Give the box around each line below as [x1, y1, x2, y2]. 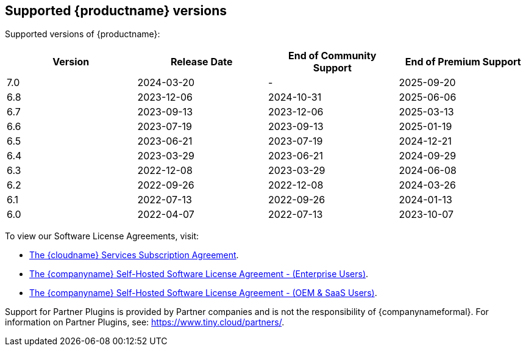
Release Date [170, 56, 233, 68]
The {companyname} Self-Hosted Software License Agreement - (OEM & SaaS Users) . [29, 288, 377, 299]
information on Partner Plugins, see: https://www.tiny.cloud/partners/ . [5, 317, 285, 328]
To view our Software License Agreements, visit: [5, 231, 199, 242]
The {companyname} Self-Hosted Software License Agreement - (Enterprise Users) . [29, 269, 369, 280]
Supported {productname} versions [5, 3, 227, 18]
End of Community [288, 49, 377, 62]
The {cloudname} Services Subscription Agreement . [29, 250, 239, 261]
